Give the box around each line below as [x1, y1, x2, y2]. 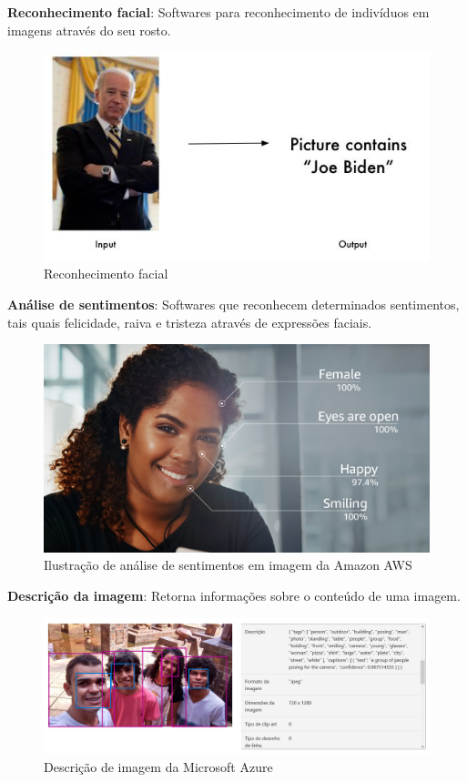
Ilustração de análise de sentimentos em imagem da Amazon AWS [44, 555, 412, 574]
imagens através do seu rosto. [7, 20, 171, 39]
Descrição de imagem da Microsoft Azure [44, 757, 273, 776]
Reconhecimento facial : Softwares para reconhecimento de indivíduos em [7, 3, 430, 21]
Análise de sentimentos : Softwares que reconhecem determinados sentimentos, [7, 294, 460, 313]
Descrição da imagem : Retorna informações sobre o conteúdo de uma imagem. [7, 585, 461, 604]
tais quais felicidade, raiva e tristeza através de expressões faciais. [7, 312, 372, 331]
